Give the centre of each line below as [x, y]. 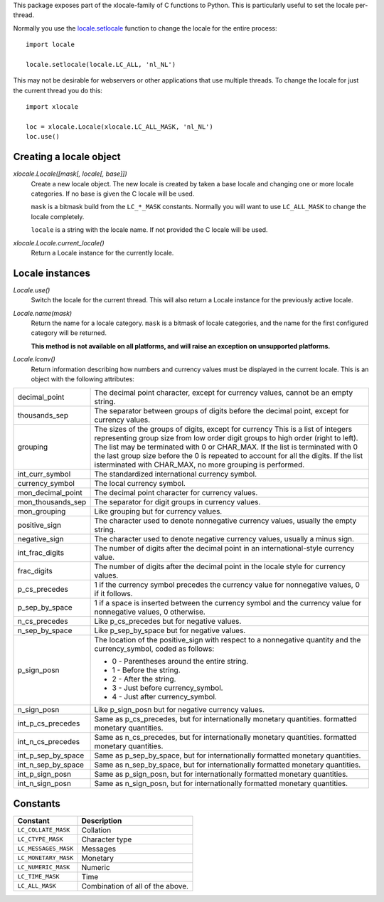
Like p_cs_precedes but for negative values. [168, 621]
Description [102, 820]
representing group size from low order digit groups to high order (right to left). [226, 438]
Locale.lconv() [34, 359]
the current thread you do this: [58, 90]
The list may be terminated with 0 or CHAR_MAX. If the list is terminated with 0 [226, 447]
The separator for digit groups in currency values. [177, 502]
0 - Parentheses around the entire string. [180, 662]
